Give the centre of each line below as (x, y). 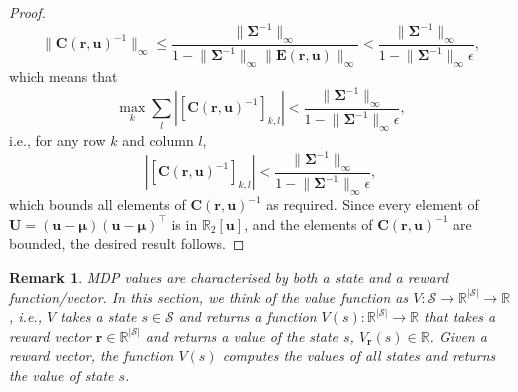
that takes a (460, 316)
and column (158, 140)
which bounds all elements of (97, 204)
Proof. (27, 12)
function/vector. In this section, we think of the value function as (209, 296)
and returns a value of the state (241, 335)
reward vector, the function (91, 355)
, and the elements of (308, 223)
